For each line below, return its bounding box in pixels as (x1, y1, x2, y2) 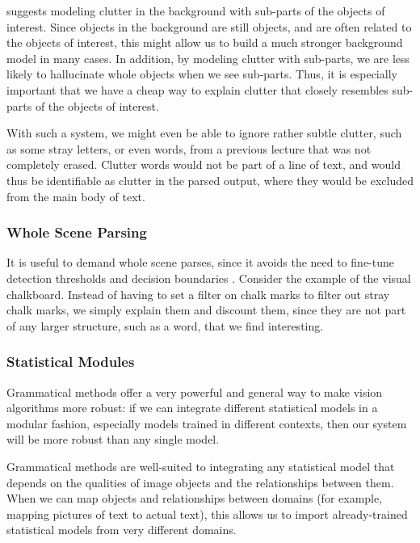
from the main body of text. (6, 187, 145, 204)
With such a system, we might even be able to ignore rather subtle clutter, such (6, 124, 402, 141)
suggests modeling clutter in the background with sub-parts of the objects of (6, 2, 385, 19)
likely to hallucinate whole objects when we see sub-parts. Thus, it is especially (6, 65, 397, 82)
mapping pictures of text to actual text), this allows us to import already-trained (6, 505, 408, 522)
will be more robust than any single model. (6, 431, 220, 448)
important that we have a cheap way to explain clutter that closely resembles (6, 81, 388, 98)
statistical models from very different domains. (6, 521, 237, 538)
